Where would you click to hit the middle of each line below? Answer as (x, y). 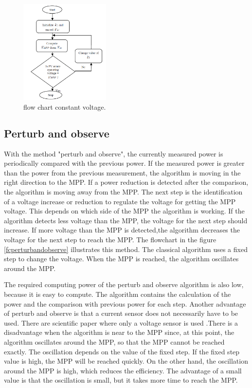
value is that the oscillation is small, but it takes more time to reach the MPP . (121, 380)
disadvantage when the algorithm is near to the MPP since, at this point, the (119, 332)
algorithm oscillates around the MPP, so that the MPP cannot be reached (114, 341)
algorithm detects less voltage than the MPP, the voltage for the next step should (126, 220)
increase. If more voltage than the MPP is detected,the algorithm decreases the (122, 230)
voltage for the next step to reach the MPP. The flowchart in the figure (110, 239)
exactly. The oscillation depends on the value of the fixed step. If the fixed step (122, 351)
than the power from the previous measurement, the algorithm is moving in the (122, 172)
